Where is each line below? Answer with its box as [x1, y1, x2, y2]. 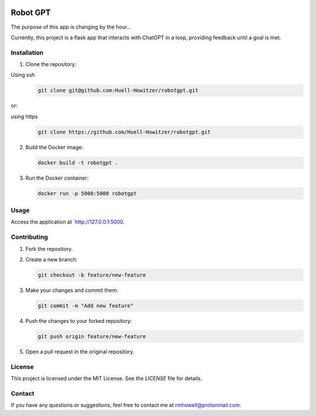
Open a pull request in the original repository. [25, 348, 135, 355]
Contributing [11, 233, 48, 241]
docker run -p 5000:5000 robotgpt [37, 190, 137, 197]
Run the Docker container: [25, 174, 89, 181]
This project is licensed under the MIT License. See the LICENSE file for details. [11, 375, 202, 382]
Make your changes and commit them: [25, 287, 118, 294]
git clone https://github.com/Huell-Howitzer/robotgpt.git [37, 129, 211, 135]
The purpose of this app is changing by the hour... [11, 23, 132, 30]
